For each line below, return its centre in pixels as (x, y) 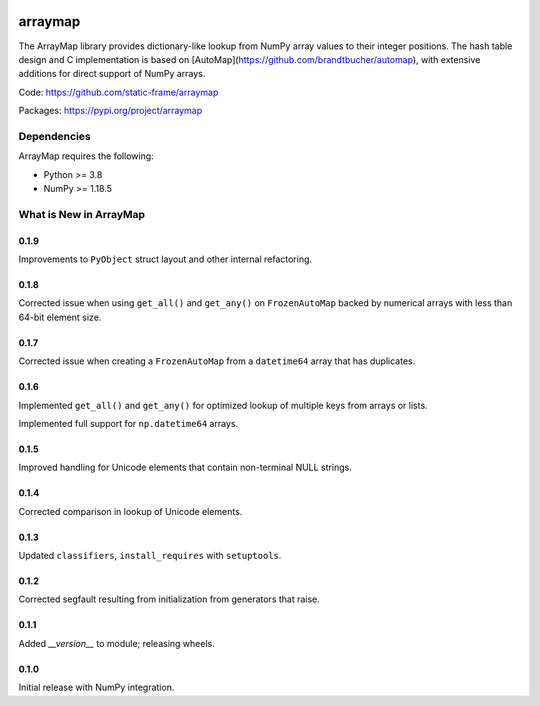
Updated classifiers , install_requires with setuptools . (150, 556)
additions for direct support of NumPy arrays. (112, 74)
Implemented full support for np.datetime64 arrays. (128, 423)
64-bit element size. (60, 317)
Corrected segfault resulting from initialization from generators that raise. (169, 599)
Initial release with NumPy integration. (96, 687)
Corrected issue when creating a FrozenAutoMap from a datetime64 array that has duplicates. (217, 361)
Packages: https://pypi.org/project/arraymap (110, 111)
